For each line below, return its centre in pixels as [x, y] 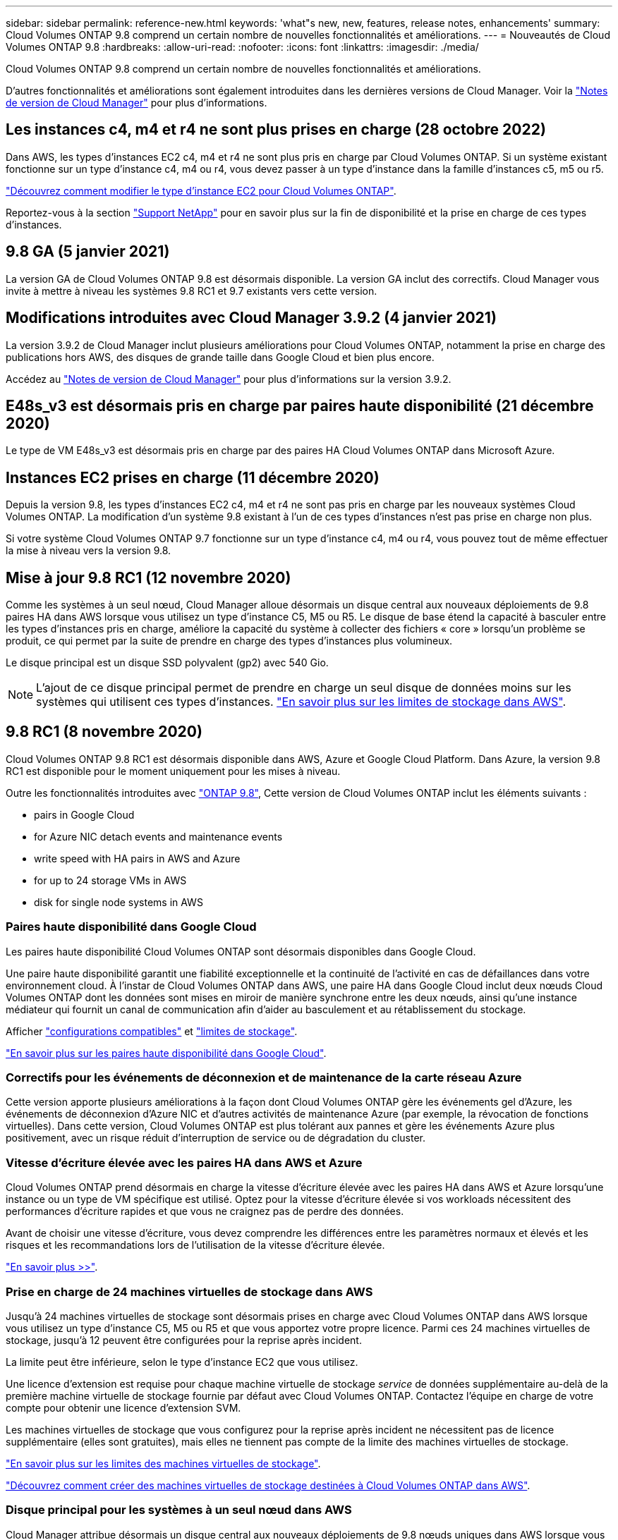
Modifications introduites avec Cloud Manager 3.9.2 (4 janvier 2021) [251, 318]
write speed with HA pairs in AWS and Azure [137, 858]
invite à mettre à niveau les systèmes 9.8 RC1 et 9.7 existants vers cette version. [192, 291]
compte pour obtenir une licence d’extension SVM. [123, 1407]
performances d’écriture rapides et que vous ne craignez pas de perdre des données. [205, 1211]
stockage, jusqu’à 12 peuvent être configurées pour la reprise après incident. [184, 1340]
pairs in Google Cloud [84, 814]
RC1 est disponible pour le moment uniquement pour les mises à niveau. [173, 771]
